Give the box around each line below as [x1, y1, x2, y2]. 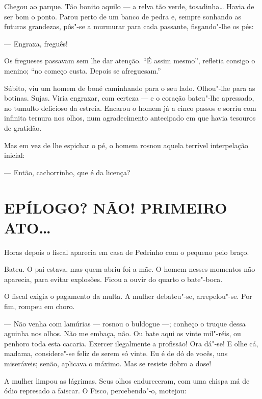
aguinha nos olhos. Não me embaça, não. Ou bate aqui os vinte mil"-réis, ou [4, 328, 241, 339]
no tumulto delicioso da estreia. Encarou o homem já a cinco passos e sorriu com [4, 102, 256, 113]
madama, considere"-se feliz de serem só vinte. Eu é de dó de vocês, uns [4, 348, 228, 359]
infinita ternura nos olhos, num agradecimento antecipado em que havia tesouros [4, 112, 256, 123]
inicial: [4, 150, 25, 160]
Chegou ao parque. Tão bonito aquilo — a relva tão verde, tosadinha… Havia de [4, 1, 254, 11]
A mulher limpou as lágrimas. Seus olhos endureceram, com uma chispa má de [4, 375, 250, 386]
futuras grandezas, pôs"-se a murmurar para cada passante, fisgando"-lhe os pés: [4, 21, 254, 32]
